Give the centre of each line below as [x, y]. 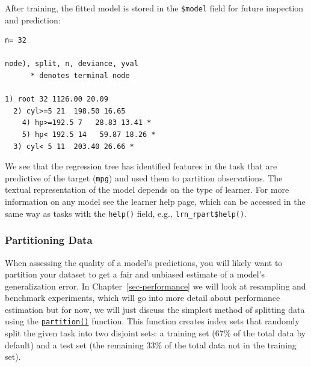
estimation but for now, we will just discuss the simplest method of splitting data [155, 309]
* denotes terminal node [80, 76]
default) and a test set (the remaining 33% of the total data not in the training [151, 344]
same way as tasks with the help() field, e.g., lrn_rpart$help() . [126, 213]
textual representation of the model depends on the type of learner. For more [147, 190]
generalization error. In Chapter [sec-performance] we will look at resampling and [155, 286]
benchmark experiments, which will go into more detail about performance [143, 298]
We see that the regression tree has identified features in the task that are [141, 166]
